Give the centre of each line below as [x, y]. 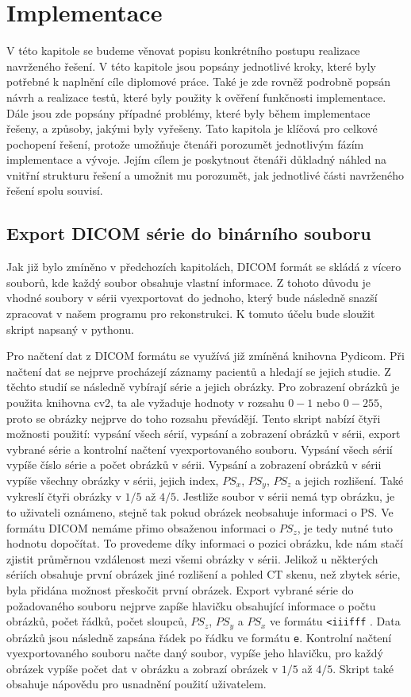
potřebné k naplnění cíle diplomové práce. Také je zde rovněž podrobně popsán [199, 81]
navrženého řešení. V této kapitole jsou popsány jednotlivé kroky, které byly [191, 66]
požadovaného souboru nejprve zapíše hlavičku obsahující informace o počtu [191, 605]
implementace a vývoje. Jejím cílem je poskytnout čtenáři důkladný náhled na [197, 159]
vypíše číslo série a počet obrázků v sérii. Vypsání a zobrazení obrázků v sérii [194, 465]
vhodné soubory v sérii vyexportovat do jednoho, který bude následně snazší [192, 298]
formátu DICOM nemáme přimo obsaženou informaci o [141, 527]
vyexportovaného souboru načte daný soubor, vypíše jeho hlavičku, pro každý [195, 653]
